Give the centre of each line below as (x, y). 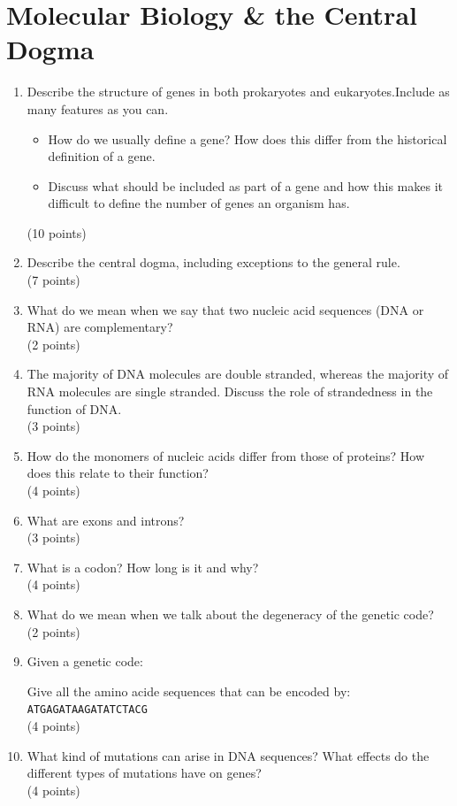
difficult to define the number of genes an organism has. (199, 203)
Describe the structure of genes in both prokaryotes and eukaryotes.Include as (238, 92)
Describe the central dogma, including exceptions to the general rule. (213, 262)
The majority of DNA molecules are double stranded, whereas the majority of (238, 374)
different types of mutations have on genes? (144, 773)
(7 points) (53, 280)
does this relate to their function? (118, 473)
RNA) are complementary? (100, 327)
